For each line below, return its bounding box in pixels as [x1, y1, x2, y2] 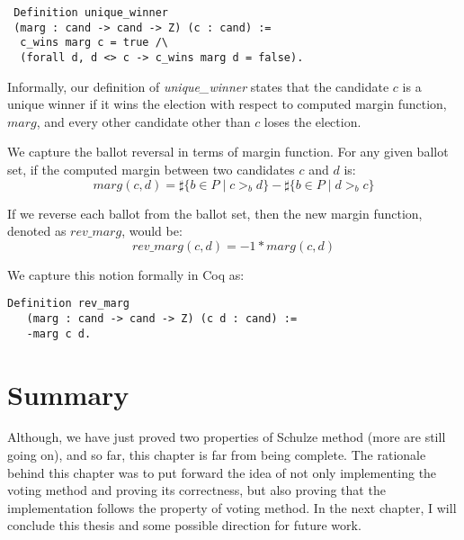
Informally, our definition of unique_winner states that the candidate [7, 76, 389, 95]
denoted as [7, 221, 67, 240]
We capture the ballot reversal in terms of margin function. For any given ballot [7, 142, 449, 161]
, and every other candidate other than [36, 112, 251, 130]
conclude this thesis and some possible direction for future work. [7, 516, 361, 535]
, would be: [121, 221, 183, 240]
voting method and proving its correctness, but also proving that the [7, 481, 386, 499]
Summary [7, 375, 129, 412]
